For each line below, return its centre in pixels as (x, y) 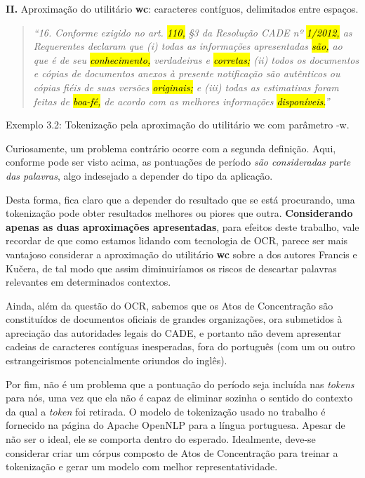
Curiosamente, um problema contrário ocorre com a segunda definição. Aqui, (171, 148)
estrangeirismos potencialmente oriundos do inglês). (117, 360)
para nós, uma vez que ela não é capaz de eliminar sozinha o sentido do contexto (179, 398)
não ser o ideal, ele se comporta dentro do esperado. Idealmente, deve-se (161, 439)
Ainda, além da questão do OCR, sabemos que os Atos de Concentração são (170, 305)
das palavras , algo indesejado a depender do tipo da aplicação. (139, 175)
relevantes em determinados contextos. (88, 282)
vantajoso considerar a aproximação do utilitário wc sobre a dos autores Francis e (181, 254)
